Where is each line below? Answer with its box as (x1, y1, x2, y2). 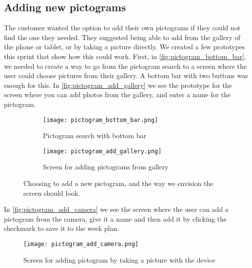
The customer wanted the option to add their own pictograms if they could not (4, 22, 241, 33)
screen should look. (23, 187, 80, 198)
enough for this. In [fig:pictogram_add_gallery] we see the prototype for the (4, 80, 232, 90)
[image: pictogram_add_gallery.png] (43, 147, 162, 155)
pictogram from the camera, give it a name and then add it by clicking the (4, 213, 227, 224)
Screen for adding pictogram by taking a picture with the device (23, 254, 215, 265)
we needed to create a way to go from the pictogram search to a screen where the (4, 61, 247, 71)
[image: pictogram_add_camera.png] (23, 241, 139, 248)
